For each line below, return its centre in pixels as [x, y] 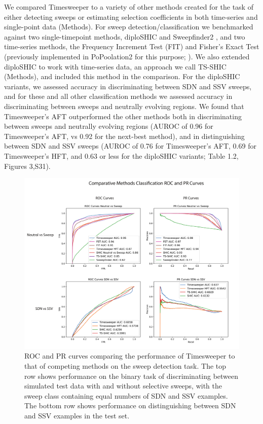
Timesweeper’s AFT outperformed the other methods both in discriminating [123, 116]
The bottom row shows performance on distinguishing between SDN [130, 405]
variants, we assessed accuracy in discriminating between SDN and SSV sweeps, [128, 86]
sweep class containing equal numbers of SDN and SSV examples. [126, 395]
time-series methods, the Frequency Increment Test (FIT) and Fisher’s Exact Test [132, 46]
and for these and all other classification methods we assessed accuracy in [118, 96]
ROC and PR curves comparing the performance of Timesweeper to [130, 356]
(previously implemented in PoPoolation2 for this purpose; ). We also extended [127, 56]
